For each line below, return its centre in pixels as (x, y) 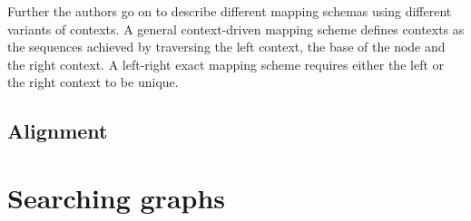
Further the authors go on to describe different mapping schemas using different (230, 11)
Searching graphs (117, 197)
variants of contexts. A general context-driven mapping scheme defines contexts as (236, 29)
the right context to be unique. (93, 82)
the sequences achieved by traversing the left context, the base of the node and (226, 47)
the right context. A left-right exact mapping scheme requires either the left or (226, 64)
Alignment (58, 131)
